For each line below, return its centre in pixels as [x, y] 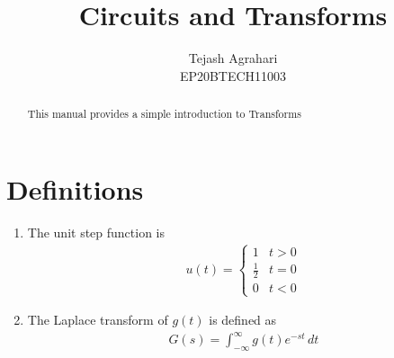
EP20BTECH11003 [233, 75]
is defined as [243, 320]
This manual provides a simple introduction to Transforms [164, 114]
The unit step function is [96, 232]
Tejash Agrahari [233, 58]
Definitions [75, 188]
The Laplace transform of [98, 320]
